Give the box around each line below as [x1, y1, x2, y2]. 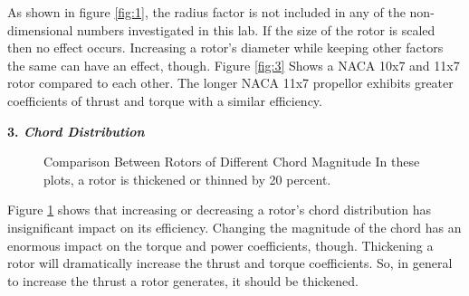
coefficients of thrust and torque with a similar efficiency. [7, 91, 322, 110]
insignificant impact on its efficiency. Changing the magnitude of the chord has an [7, 217, 462, 236]
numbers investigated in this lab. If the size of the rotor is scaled [77, 20, 435, 39]
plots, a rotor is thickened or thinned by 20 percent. [43, 169, 331, 188]
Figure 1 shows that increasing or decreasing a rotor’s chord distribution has [7, 200, 432, 219]
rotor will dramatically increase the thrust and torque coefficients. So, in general [7, 253, 453, 272]
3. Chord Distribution [7, 121, 145, 140]
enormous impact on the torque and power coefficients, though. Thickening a [7, 235, 434, 254]
